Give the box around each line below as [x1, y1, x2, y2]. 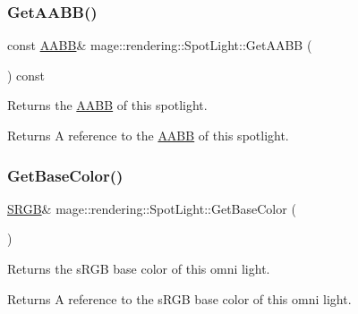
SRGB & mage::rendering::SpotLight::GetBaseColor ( [7, 199, 296, 217]
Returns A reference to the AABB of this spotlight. [7, 126, 289, 144]
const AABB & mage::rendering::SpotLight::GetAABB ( [7, 36, 312, 55]
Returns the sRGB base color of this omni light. [7, 259, 270, 277]
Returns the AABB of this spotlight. [7, 96, 208, 115]
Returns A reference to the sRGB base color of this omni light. [7, 289, 352, 308]
